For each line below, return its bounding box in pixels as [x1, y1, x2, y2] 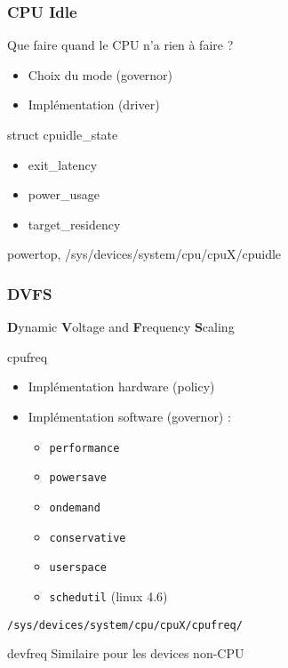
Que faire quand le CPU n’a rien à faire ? [7, 36, 234, 54]
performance [49, 441, 120, 455]
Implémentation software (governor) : [28, 406, 231, 425]
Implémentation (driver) [28, 95, 160, 114]
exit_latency [28, 155, 98, 173]
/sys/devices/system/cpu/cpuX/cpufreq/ [7, 618, 243, 632]
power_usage [28, 185, 100, 204]
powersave [49, 471, 108, 485]
